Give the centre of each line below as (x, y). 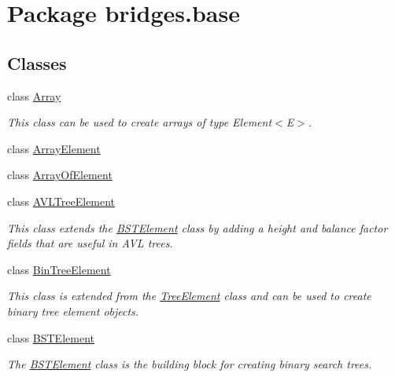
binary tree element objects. (73, 311)
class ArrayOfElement (60, 175)
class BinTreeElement (59, 269)
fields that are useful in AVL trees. (90, 243)
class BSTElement (51, 337)
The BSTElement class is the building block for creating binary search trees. (190, 364)
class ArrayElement (54, 148)
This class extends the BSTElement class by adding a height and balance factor (197, 227)
